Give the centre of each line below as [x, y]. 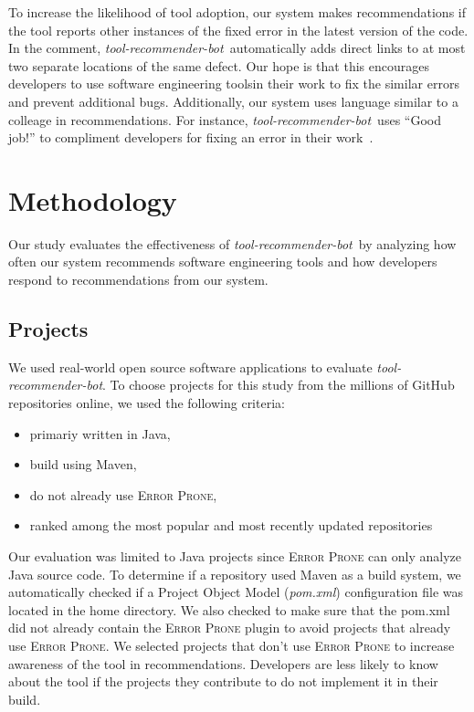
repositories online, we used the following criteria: [147, 403]
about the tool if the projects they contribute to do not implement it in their [223, 681]
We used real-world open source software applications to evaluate [190, 366]
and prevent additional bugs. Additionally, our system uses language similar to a [233, 101]
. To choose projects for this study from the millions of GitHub [279, 385]
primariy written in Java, [100, 433]
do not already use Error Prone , [123, 494]
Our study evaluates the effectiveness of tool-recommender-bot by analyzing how [232, 243]
